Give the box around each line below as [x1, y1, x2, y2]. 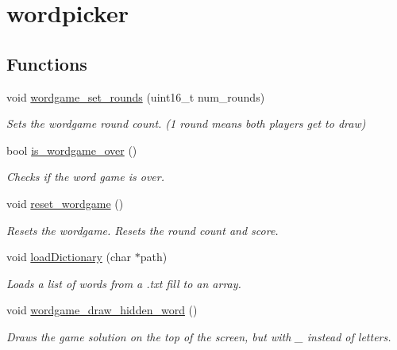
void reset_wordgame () [6, 194, 124, 211]
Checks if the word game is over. [6, 168, 164, 185]
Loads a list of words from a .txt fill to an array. [6, 275, 241, 291]
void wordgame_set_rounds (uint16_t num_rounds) [6, 88, 265, 105]
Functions [6, 51, 87, 75]
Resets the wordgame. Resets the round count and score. [6, 221, 279, 238]
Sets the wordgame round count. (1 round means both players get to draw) [6, 115, 366, 132]
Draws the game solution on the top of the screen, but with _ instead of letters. [6, 328, 391, 344]
